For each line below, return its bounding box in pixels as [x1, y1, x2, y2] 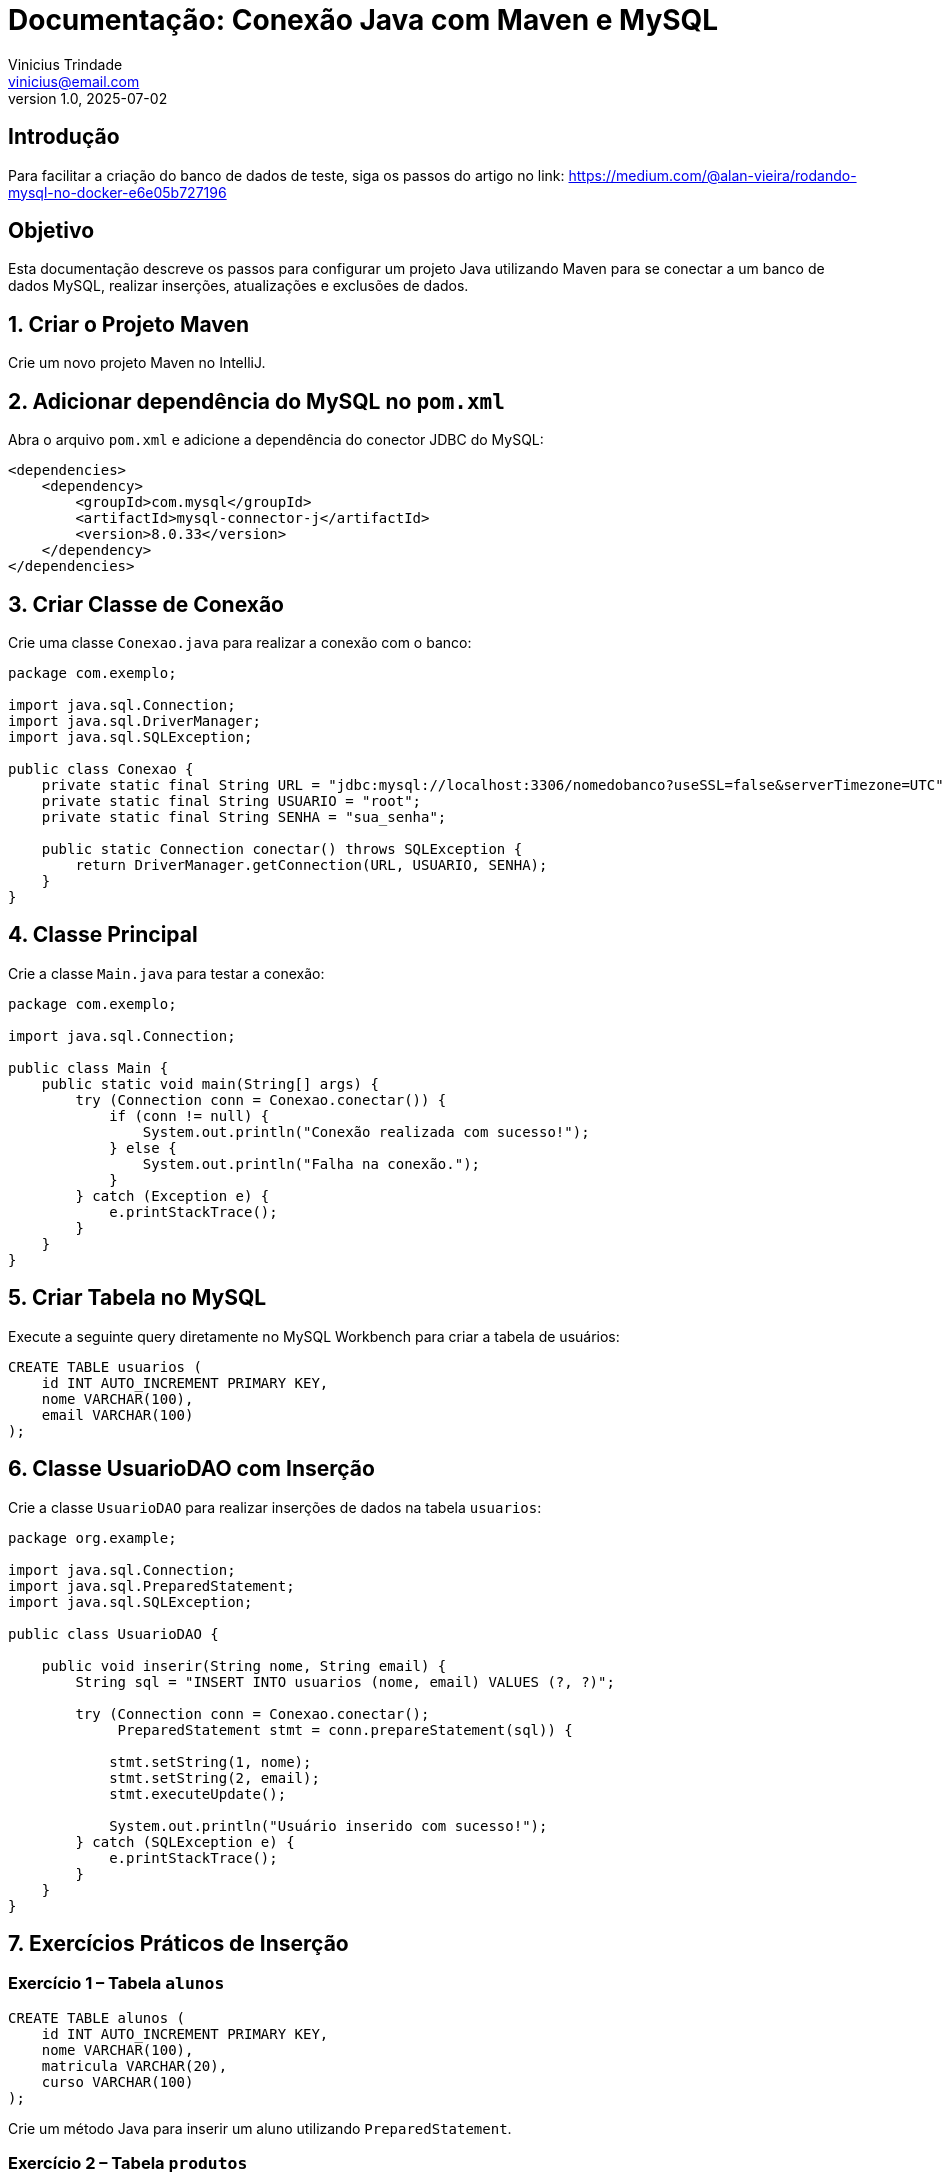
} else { [109, 1139, 177, 1156]
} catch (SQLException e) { [75, 1833, 295, 1850]
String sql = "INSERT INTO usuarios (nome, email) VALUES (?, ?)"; [75, 1673, 615, 1690]
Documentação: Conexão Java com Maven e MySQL [8, 3, 719, 37]
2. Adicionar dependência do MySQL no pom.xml [8, 388, 505, 414]
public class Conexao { [8, 760, 194, 777]
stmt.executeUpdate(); [109, 1785, 287, 1802]
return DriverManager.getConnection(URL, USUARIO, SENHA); [75, 856, 548, 873]
